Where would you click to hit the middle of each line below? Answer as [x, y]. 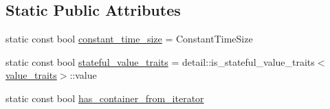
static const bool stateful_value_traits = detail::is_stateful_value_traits [160, 61]
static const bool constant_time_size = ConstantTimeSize [129, 39]
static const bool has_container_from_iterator [105, 98]
